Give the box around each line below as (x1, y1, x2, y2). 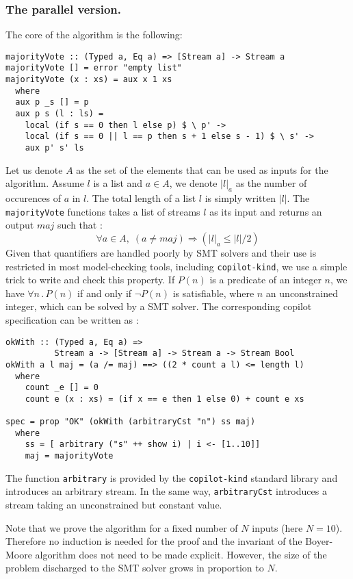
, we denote (169, 176, 218, 190)
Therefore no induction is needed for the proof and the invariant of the (5, 534, 302, 548)
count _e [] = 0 (25, 383, 99, 393)
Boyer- (305, 534, 333, 548)
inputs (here (252, 520, 303, 535)
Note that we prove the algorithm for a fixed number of (5, 520, 238, 535)
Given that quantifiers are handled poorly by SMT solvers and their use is (5, 245, 317, 259)
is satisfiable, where (172, 285, 254, 300)
